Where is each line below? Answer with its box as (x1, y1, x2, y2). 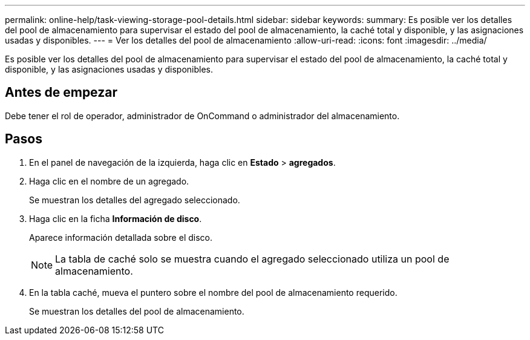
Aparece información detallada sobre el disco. (29, 232, 212, 243)
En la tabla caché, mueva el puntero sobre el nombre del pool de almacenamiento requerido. (29, 287, 398, 298)
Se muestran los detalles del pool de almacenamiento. (29, 306, 244, 316)
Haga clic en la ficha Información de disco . (29, 213, 202, 224)
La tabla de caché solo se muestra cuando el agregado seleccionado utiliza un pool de (55, 252, 450, 265)
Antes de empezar (5, 85, 117, 100)
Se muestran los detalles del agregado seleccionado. (29, 194, 240, 205)
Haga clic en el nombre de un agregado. (29, 175, 189, 186)
